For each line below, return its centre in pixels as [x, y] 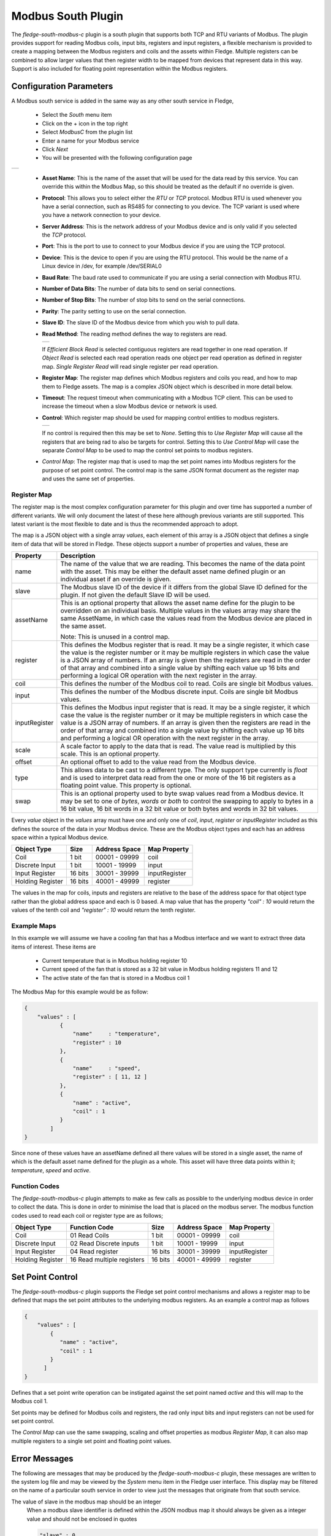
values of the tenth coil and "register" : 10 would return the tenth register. [104, 910]
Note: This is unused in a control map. [115, 637]
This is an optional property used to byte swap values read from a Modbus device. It [182, 794]
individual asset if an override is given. [116, 579]
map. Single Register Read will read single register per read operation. [130, 366]
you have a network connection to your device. [101, 215]
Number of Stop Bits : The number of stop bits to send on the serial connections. [144, 300]
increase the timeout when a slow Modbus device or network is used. [130, 406]
